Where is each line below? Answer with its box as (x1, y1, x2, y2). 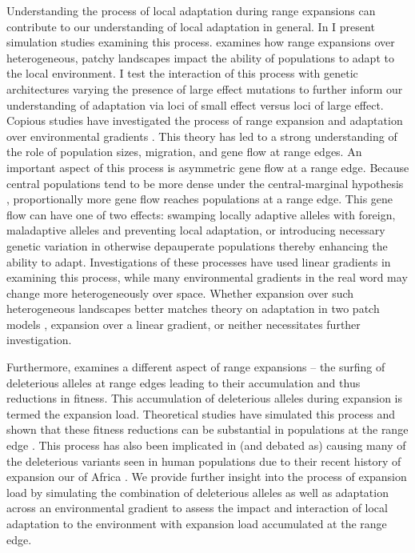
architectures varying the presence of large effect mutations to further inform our (6, 80, 403, 97)
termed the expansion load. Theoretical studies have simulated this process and (6, 405, 395, 422)
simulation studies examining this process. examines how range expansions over (6, 34, 395, 50)
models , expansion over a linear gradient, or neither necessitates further (6, 315, 361, 332)
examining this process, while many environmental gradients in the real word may (6, 269, 408, 286)
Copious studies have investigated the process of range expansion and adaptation (6, 112, 403, 129)
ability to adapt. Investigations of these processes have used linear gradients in (6, 253, 391, 270)
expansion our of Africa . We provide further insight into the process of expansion (6, 468, 407, 485)
